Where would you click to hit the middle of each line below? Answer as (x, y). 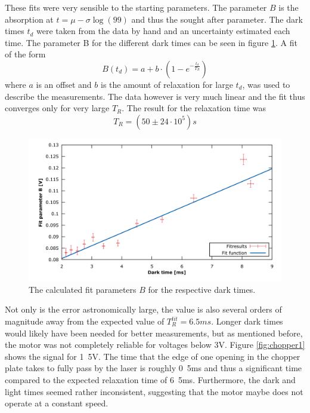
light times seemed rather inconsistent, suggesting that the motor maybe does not (154, 391)
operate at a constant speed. (57, 403)
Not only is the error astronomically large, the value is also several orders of (143, 309)
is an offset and (64, 84)
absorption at (29, 19)
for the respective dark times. (202, 289)
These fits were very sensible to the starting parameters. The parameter (136, 7)
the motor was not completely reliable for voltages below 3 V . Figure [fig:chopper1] (155, 345)
